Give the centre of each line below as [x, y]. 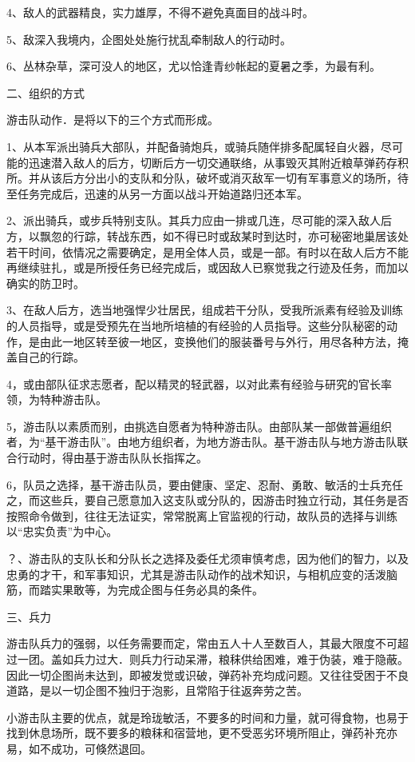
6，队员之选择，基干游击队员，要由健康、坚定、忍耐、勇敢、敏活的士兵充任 [205, 484]
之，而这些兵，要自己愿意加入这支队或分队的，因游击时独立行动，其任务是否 [207, 500]
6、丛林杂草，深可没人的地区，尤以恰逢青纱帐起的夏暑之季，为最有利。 [194, 66]
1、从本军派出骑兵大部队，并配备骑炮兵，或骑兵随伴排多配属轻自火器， [194, 146]
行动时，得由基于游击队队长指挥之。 [112, 458]
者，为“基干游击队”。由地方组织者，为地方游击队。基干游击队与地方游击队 [202, 442]
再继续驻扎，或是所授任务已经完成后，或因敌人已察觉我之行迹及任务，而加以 [207, 267]
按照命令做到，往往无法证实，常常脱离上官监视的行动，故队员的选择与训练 [202, 515]
